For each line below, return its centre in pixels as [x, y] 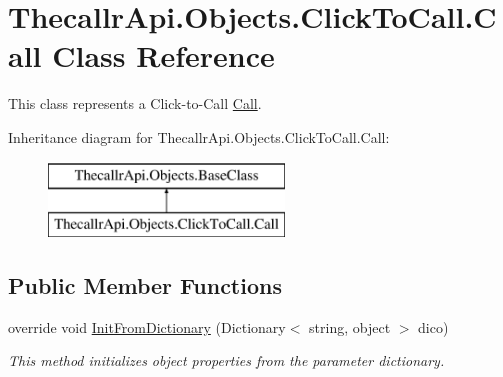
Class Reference [163, 55]
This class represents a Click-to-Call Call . [135, 103]
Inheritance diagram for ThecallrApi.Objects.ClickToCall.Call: [199, 136]
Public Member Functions [145, 285]
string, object [350, 326]
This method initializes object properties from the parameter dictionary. [226, 360]
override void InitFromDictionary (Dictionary [147, 326]
